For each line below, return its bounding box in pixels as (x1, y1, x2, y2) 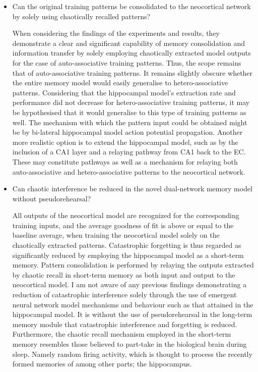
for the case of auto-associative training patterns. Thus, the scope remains (12, 57, 241, 68)
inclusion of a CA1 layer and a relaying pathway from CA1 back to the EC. (12, 146, 246, 157)
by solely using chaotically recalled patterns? (12, 11, 151, 21)
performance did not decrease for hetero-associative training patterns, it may (12, 97, 250, 108)
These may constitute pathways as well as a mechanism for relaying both (12, 156, 238, 167)
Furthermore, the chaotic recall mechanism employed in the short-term (12, 329, 231, 339)
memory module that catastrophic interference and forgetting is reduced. (12, 318, 237, 329)
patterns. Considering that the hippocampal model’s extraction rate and (12, 87, 236, 97)
